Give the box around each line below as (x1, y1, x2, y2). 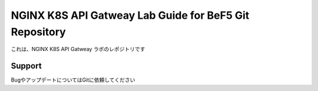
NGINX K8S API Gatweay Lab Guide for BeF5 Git (11, 9, 250, 22)
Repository (11, 25, 66, 38)
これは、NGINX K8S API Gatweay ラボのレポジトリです (11, 46, 145, 53)
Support (11, 61, 42, 71)
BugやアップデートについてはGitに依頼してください (11, 76, 135, 83)
